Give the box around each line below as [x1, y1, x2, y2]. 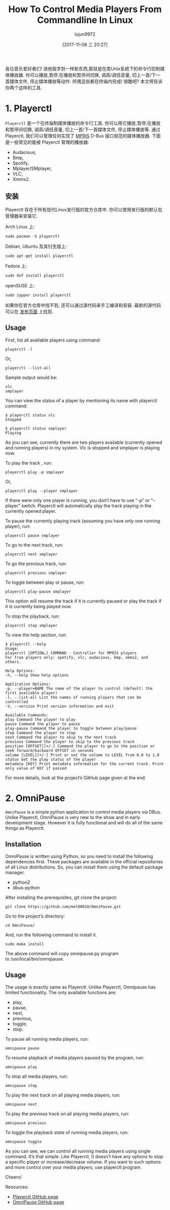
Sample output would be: [5, 374, 58, 381]
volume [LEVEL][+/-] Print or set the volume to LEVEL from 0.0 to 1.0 [5, 752, 159, 758]
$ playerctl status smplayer [5, 426, 67, 431]
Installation [5, 840, 41, 848]
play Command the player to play [5, 717, 76, 722]
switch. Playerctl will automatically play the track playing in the [21, 503, 152, 509]
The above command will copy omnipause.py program [5, 951, 119, 957]
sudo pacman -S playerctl [5, 234, 60, 239]
